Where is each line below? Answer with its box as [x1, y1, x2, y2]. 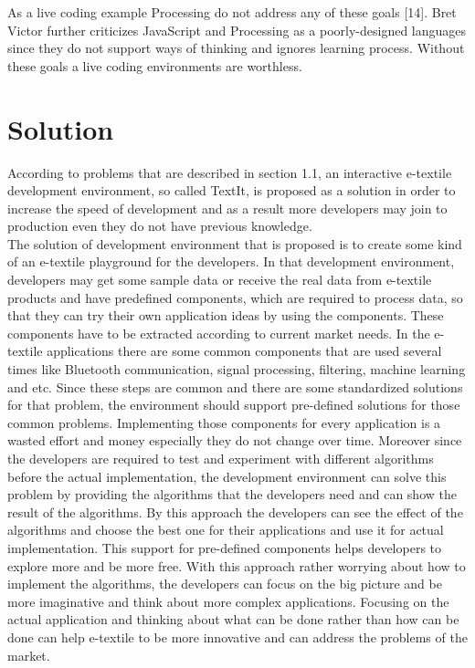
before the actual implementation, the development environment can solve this [7, 466, 447, 485]
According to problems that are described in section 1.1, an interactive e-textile [7, 162, 452, 182]
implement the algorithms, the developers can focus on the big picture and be [7, 574, 442, 593]
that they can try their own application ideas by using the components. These [7, 306, 444, 325]
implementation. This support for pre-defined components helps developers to [7, 538, 442, 557]
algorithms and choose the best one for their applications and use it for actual [7, 520, 444, 539]
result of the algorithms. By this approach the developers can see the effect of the [7, 502, 463, 521]
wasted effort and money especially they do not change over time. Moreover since [7, 431, 462, 450]
